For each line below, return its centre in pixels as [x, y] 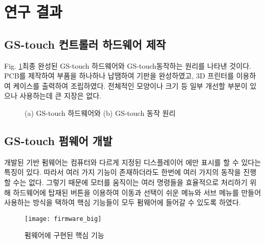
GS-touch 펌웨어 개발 [58, 140]
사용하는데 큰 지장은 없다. [60, 96]
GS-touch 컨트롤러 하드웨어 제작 [85, 44]
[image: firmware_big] [63, 219]
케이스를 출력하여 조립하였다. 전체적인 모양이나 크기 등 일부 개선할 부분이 [130, 85]
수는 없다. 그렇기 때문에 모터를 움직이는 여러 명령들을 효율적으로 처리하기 [130, 182]
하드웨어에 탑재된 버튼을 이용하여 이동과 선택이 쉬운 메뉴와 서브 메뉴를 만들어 [137, 192]
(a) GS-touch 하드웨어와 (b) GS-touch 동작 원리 [100, 113]
